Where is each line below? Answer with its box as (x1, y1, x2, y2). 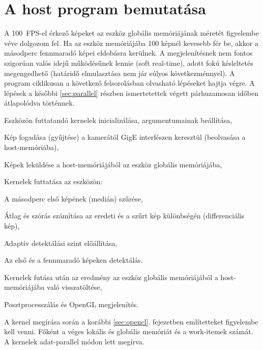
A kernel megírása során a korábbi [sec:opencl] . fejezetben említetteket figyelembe (4, 316, 258, 327)
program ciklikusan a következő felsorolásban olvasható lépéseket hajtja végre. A (4, 78, 255, 88)
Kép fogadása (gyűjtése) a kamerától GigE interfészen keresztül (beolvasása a (4, 132, 246, 142)
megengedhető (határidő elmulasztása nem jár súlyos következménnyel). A (4, 67, 235, 78)
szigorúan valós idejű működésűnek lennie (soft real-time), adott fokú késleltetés (4, 57, 253, 68)
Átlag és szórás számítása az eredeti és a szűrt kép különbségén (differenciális (4, 210, 245, 221)
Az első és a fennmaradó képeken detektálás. (4, 255, 143, 265)
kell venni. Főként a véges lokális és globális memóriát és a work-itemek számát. (4, 326, 253, 337)
